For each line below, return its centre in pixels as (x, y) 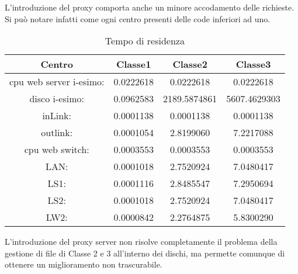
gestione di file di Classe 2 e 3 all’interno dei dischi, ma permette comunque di (145, 253)
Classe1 (134, 64)
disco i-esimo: (57, 99)
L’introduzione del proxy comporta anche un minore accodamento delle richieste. (150, 7)
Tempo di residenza (145, 41)
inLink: (57, 116)
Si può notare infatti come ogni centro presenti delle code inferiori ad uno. (138, 18)
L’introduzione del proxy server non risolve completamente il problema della (141, 242)
